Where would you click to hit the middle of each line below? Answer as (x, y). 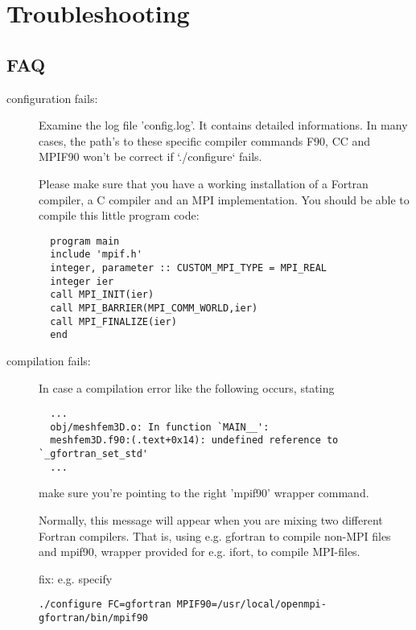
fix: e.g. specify (76, 578)
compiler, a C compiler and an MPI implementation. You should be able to (224, 199)
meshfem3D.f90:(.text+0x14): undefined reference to (194, 441)
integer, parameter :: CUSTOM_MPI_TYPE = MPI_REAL (188, 268)
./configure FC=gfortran (105, 605)
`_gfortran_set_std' (94, 454)
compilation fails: (49, 360)
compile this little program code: (119, 215)
